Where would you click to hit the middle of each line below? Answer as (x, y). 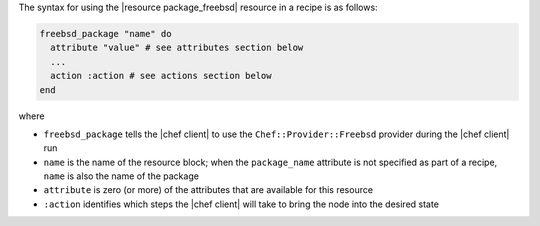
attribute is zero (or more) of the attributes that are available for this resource (208, 190)
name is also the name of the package (121, 176)
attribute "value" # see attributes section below (177, 48)
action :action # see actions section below (161, 76)
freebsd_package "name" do (105, 33)
